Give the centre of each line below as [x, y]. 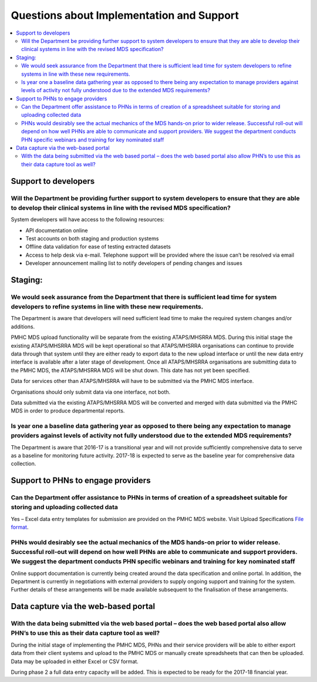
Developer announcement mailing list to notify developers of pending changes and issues [134, 263]
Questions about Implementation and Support [125, 15]
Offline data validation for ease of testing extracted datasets [98, 247]
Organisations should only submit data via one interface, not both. [91, 392]
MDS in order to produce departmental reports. [68, 411]
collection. [23, 463]
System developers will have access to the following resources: [87, 220]
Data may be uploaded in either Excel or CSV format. [75, 661]
